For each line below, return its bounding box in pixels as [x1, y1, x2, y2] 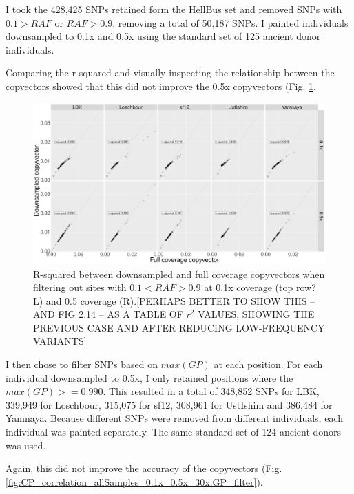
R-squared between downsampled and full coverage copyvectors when [33, 266, 325, 281]
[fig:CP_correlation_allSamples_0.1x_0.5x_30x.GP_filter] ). [6, 474, 263, 488]
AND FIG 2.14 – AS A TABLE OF [33, 307, 183, 321]
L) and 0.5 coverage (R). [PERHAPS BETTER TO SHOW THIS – [33, 293, 315, 308]
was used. [6, 438, 46, 452]
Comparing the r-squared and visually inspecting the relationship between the [6, 65, 335, 80]
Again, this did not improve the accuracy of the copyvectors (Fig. [6, 461, 282, 475]
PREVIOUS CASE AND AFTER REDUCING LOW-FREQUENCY [33, 320, 325, 334]
